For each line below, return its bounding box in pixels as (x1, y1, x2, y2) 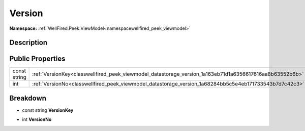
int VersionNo (22, 116, 52, 122)
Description (9, 38, 48, 47)
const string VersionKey (22, 107, 74, 113)
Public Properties (9, 55, 66, 63)
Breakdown (9, 94, 47, 102)
